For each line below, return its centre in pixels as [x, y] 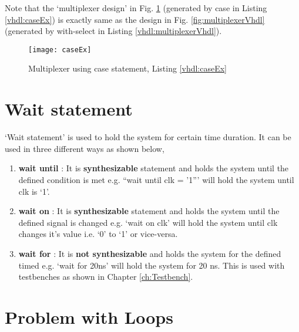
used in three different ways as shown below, [85, 148]
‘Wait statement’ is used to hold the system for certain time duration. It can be [148, 137]
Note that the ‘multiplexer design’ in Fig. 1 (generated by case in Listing [136, 8]
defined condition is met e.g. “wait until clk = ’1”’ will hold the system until [156, 179]
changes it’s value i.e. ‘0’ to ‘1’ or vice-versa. [98, 234]
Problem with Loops [89, 316]
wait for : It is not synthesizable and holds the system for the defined [150, 253]
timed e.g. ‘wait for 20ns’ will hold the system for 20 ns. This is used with [152, 265]
